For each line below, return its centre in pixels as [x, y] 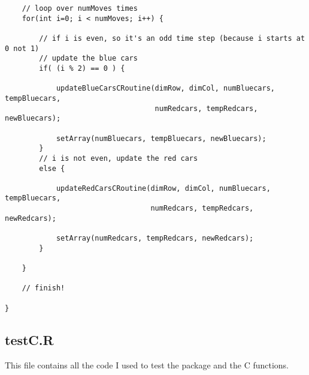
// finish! [43, 288]
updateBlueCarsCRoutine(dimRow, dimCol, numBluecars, [166, 88]
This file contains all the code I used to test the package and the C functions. [147, 364]
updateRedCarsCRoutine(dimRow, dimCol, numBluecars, [163, 188]
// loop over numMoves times [80, 8]
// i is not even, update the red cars [119, 158]
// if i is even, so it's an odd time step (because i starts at [172, 38]
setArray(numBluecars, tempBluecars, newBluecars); [161, 138]
